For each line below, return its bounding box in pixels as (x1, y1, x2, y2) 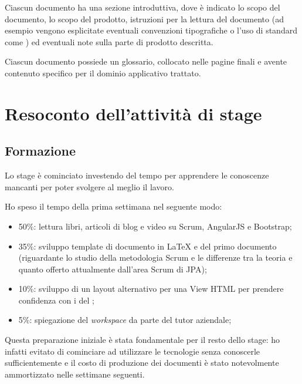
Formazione (5, 142, 76, 160)
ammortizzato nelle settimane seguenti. (5, 368, 145, 380)
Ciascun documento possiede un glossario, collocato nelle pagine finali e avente (5, 55, 287, 68)
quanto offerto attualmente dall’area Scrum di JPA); (18, 262, 207, 275)
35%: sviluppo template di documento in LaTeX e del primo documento (18, 240, 277, 252)
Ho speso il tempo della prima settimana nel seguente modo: (5, 200, 222, 213)
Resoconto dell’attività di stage (5, 101, 262, 125)
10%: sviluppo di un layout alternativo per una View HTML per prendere (18, 282, 284, 295)
